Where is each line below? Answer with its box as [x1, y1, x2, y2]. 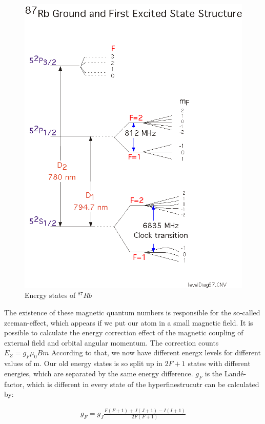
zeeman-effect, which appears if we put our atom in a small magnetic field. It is [4, 317, 253, 328]
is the [205, 368, 222, 378]
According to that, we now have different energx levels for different [51, 347, 261, 358]
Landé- [224, 368, 247, 378]
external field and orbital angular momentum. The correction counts [4, 337, 219, 348]
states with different [188, 358, 251, 369]
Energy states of [25, 290, 76, 300]
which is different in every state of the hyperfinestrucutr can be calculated [26, 378, 259, 389]
